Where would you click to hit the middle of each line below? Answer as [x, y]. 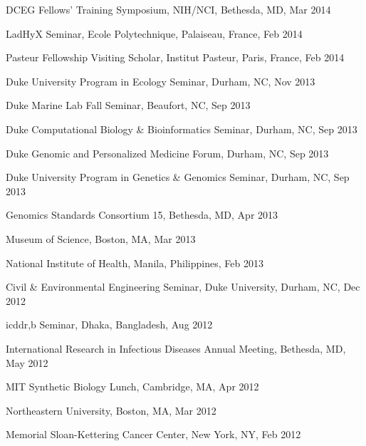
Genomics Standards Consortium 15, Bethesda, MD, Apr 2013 [142, 215]
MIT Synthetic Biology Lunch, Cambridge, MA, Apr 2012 [132, 387]
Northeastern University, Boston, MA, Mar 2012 [111, 410]
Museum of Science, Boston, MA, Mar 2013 [101, 238]
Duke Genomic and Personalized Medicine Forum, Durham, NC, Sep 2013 [167, 153]
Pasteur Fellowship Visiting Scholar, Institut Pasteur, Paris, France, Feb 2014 [175, 57]
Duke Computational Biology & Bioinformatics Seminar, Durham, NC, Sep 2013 [182, 129]
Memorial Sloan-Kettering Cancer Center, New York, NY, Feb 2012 [153, 434]
